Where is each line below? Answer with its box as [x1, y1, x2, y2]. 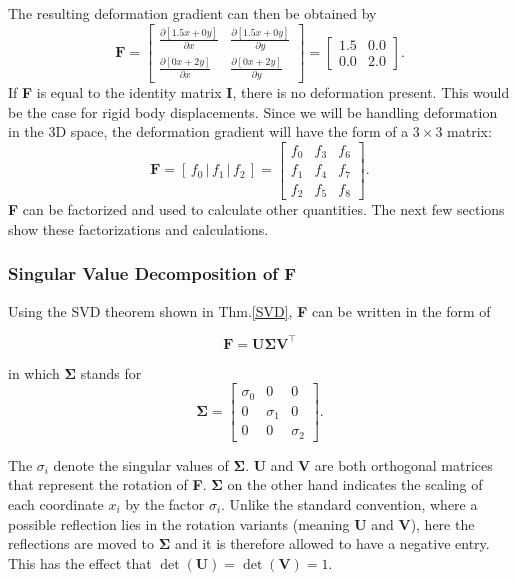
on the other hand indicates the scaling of [227, 474, 483, 495]
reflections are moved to [8, 533, 154, 554]
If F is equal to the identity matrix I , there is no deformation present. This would [8, 81, 510, 102]
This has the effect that [8, 552, 152, 573]
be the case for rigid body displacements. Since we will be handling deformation [8, 101, 498, 122]
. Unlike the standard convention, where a [221, 493, 478, 514]
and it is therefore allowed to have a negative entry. [174, 533, 490, 554]
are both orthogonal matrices [314, 454, 493, 475]
